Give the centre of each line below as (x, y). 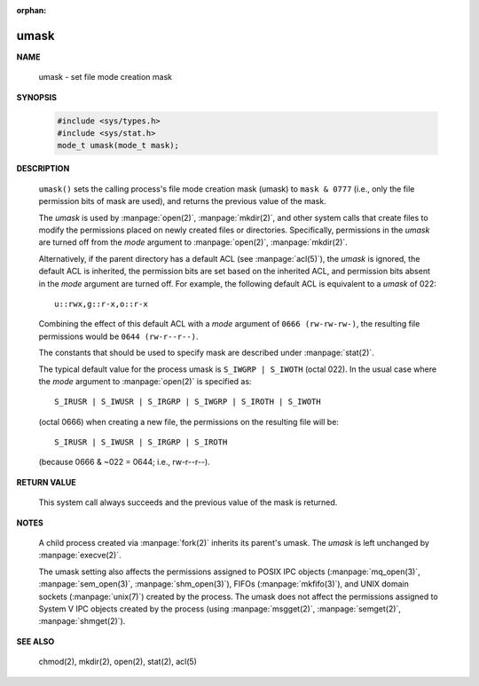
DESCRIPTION (43, 169)
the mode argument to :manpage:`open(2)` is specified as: (145, 381)
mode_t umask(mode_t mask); (118, 146)
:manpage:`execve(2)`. (80, 556)
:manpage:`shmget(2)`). (82, 621)
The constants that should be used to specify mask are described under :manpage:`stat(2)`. (206, 353)
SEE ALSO (35, 641)
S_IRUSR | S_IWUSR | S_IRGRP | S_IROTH (141, 442)
